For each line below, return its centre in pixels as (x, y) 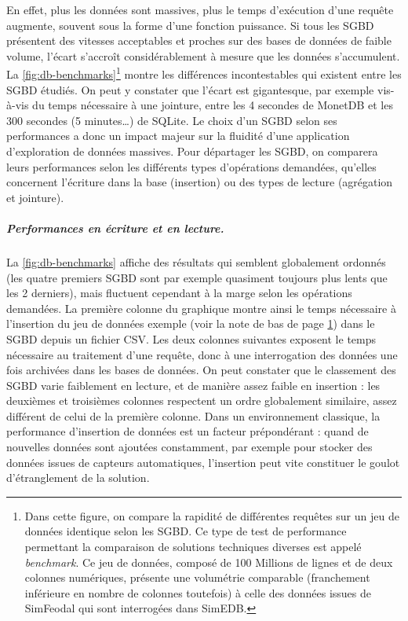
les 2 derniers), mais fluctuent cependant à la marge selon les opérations (179, 293)
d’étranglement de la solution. (78, 478)
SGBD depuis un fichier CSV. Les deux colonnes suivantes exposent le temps (191, 338)
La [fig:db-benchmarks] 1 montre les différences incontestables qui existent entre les (204, 73)
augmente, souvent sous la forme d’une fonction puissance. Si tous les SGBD (190, 25)
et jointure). (35, 197)
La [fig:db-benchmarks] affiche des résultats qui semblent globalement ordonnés (196, 261)
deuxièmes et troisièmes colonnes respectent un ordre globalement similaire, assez (202, 401)
